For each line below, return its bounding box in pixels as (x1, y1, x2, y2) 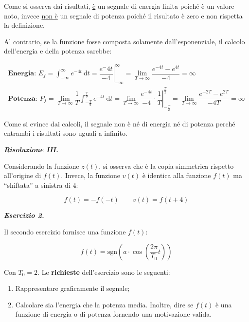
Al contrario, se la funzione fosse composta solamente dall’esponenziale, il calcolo (4, 36, 245, 46)
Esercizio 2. (4, 210, 44, 220)
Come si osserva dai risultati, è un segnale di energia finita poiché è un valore (4, 1, 234, 11)
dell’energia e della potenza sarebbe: (4, 46, 112, 56)
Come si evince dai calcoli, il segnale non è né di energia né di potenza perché (4, 118, 235, 128)
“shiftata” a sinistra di (4, 179, 71, 190)
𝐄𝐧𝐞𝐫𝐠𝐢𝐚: (8, 70, 36, 77)
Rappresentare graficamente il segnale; (15, 283, 130, 293)
